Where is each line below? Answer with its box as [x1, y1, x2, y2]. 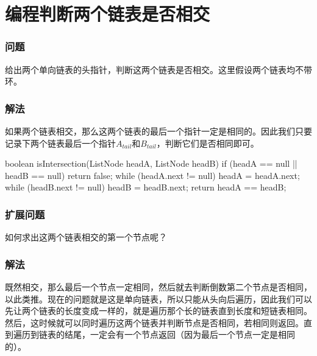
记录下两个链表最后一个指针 [5, 136, 116, 149]
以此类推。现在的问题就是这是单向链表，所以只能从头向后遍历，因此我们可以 [5, 292, 312, 305]
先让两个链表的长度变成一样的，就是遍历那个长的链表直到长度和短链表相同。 [5, 304, 312, 317]
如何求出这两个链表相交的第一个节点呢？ [5, 231, 167, 243]
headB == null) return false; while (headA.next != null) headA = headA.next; [5, 169, 300, 181]
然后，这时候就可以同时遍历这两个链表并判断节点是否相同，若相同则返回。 [5, 316, 304, 329]
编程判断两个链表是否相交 [5, 1, 210, 26]
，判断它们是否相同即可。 [156, 136, 259, 149]
